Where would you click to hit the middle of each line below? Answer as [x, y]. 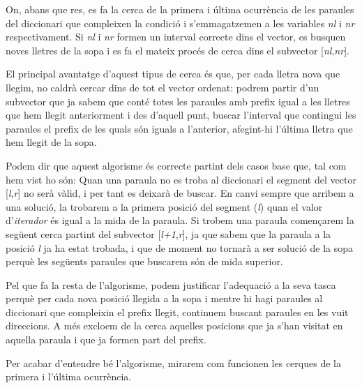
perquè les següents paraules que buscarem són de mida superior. [144, 261]
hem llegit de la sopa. [51, 142]
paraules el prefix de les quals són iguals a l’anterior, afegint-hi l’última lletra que [179, 128]
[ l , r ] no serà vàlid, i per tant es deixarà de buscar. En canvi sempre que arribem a [180, 193]
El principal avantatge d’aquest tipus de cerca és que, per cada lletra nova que [173, 74]
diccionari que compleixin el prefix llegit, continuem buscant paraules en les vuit [177, 312]
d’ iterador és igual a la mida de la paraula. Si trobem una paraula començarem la [180, 220]
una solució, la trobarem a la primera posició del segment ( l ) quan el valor [164, 206]
